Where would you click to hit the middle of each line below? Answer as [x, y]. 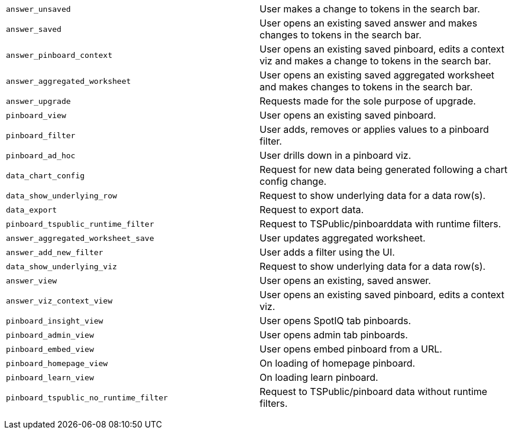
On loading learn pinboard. [319, 377]
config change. [293, 181]
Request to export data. [312, 210]
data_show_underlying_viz [61, 266]
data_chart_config [46, 175]
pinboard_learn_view [50, 377]
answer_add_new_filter [55, 252]
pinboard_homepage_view [57, 363]
